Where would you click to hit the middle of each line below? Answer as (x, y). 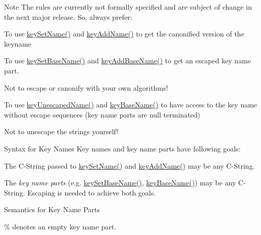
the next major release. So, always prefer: (68, 16)
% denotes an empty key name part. (60, 226)
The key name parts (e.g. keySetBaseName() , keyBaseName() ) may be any (120, 183)
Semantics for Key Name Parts (52, 209)
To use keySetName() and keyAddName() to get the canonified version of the (124, 34)
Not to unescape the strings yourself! (61, 131)
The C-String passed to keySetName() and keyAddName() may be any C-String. (129, 165)
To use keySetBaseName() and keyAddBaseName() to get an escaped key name (128, 61)
